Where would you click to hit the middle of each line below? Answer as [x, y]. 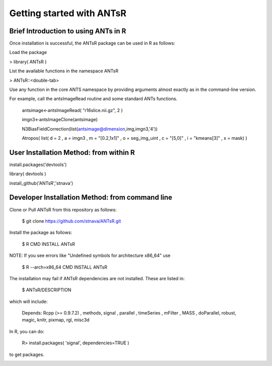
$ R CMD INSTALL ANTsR [48, 244]
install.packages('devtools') [38, 165]
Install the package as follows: [41, 233]
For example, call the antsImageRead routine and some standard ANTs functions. [93, 99]
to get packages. [27, 354]
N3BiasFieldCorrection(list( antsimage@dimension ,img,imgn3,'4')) [90, 129]
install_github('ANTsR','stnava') [41, 183]
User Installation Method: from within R [72, 152]
